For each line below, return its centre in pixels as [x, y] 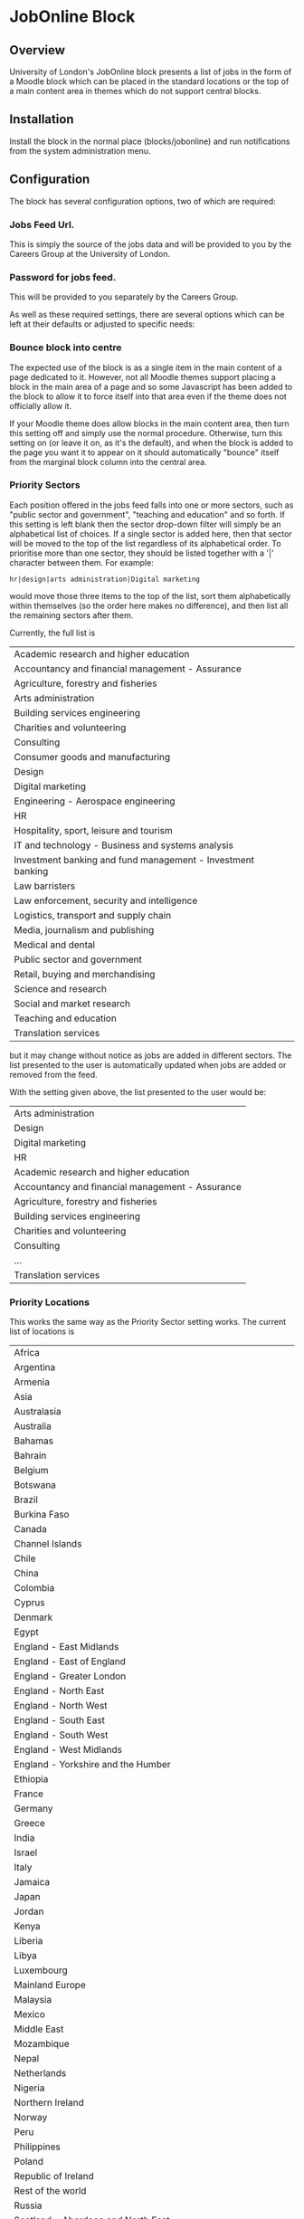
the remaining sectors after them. [71, 615]
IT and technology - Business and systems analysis [123, 845]
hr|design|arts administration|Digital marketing [105, 579]
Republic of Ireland [54, 2176]
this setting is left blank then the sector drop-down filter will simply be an [146, 524]
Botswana [35, 1485]
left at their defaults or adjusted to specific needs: [102, 324]
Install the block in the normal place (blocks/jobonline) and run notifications [150, 141]
